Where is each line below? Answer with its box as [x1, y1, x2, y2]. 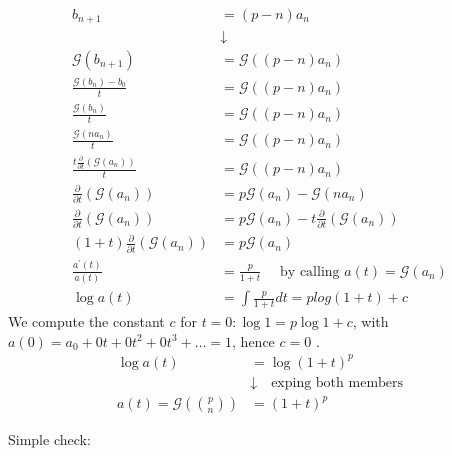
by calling [280, 264, 340, 279]
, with [352, 310, 389, 331]
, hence [232, 330, 275, 351]
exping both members [271, 375, 404, 390]
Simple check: [8, 429, 91, 450]
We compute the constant [8, 310, 165, 331]
